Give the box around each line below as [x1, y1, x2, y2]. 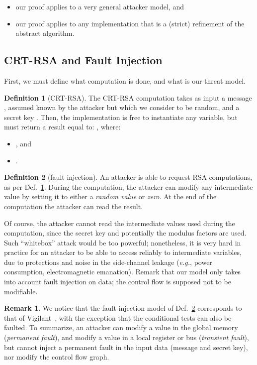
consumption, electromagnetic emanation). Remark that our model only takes [4, 266, 241, 277]
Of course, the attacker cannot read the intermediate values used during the [4, 218, 235, 228]
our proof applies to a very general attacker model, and [15, 1, 184, 11]
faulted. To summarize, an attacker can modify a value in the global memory [4, 322, 238, 333]
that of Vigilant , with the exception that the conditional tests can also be [4, 312, 232, 323]
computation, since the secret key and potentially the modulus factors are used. [4, 228, 247, 238]
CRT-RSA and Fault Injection [4, 52, 163, 68]
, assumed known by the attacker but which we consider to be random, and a [4, 102, 240, 113]
